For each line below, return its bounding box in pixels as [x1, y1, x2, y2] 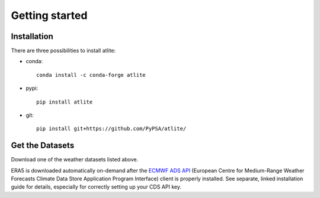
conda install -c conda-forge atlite [36, 72, 146, 78]
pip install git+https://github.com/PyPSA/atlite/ [36, 125, 187, 132]
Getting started [11, 9, 88, 22]
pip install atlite [36, 98, 93, 105]
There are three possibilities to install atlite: [11, 47, 116, 54]
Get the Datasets [11, 141, 75, 151]
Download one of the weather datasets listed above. [11, 156, 139, 163]
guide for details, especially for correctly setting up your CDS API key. [11, 183, 182, 190]
